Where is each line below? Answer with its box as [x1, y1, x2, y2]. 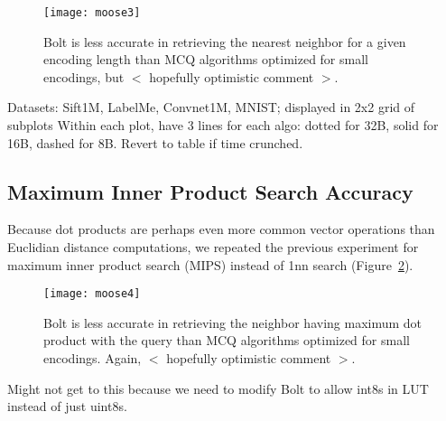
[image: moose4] [43, 287, 141, 301]
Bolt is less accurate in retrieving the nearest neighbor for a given [43, 32, 406, 51]
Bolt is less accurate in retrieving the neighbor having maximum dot [43, 313, 423, 332]
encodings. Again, [43, 349, 142, 368]
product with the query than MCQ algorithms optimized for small [43, 331, 410, 350]
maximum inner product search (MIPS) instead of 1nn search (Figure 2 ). [7, 255, 413, 274]
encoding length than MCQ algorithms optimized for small [43, 50, 368, 69]
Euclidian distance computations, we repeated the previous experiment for [7, 238, 419, 257]
